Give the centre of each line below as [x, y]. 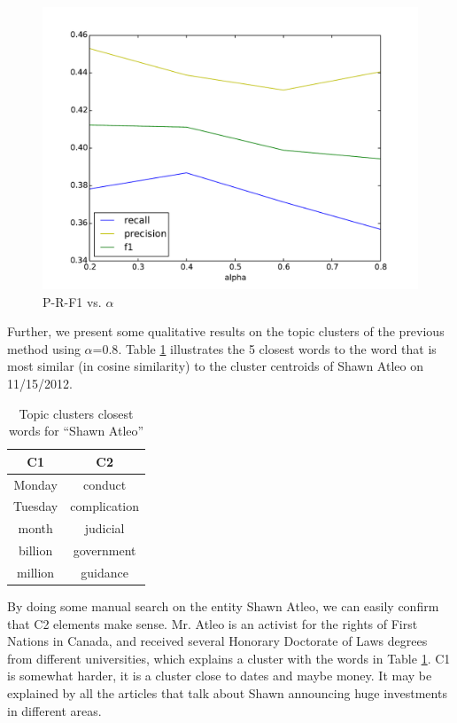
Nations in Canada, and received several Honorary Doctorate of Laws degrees [217, 641]
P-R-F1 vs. [72, 301]
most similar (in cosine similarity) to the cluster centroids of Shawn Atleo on [215, 366]
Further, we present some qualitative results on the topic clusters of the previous [226, 331]
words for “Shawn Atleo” [76, 431]
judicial [105, 528]
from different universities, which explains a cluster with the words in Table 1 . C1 [229, 658]
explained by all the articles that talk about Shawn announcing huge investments [227, 693]
